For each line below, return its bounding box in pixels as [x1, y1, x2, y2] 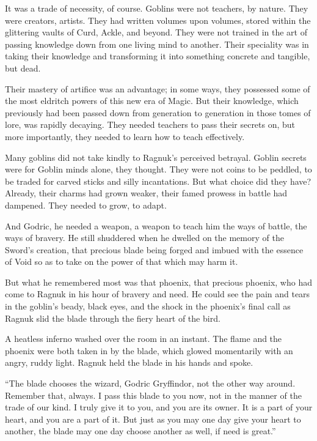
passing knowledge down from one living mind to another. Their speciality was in [5, 37, 309, 50]
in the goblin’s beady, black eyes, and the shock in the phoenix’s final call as [5, 300, 291, 313]
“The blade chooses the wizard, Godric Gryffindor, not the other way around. [5, 377, 296, 390]
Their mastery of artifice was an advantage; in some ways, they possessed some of [5, 82, 310, 95]
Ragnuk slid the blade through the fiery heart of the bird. [5, 311, 220, 324]
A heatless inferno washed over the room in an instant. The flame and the [5, 332, 282, 345]
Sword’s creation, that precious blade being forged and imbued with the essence [5, 243, 304, 256]
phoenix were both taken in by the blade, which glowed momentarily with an [5, 344, 293, 357]
